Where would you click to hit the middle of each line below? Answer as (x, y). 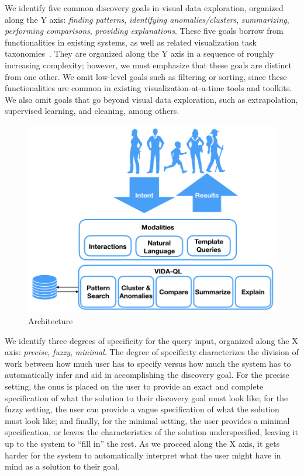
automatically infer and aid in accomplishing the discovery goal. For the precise (147, 375)
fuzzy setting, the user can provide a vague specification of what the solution (142, 409)
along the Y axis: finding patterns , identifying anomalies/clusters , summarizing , (147, 19)
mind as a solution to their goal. (62, 466)
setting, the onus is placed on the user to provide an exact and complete (134, 386)
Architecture (51, 321)
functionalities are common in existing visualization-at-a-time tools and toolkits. (148, 88)
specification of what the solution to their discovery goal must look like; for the (146, 397)
